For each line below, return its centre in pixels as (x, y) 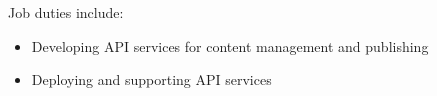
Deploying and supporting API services (151, 79)
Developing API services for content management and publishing (230, 45)
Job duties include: (66, 12)
